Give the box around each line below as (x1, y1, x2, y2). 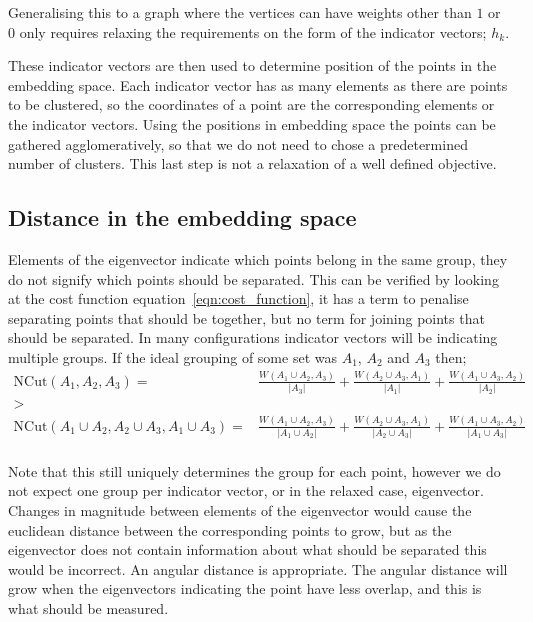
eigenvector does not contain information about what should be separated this (8, 539, 487, 560)
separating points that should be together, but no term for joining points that (8, 307, 485, 328)
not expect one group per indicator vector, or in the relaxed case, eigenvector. (8, 480, 484, 501)
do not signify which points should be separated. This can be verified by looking (8, 268, 499, 289)
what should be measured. (8, 598, 169, 619)
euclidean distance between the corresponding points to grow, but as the (8, 519, 452, 540)
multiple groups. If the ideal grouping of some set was (8, 346, 337, 367)
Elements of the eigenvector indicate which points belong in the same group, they (8, 248, 508, 269)
